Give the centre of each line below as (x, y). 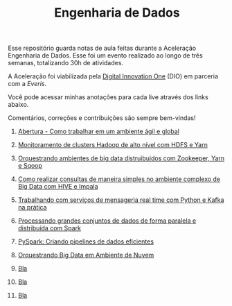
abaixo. (18, 105)
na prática (32, 207)
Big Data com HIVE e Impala (58, 187)
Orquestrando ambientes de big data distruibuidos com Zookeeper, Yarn (121, 158)
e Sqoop (30, 166)
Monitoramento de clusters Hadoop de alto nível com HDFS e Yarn (113, 145)
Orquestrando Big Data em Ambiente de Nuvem (86, 255)
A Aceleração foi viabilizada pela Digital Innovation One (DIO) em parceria (113, 76)
